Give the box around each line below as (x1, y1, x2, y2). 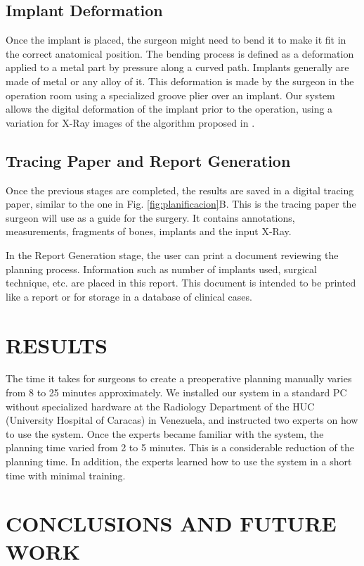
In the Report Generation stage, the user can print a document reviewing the (6, 247, 339, 262)
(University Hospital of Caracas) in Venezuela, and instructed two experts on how (6, 413, 358, 427)
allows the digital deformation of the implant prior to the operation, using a (6, 101, 333, 116)
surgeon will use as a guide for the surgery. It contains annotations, (6, 210, 295, 225)
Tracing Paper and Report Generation (6, 149, 291, 171)
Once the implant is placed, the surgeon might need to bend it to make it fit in (6, 32, 346, 47)
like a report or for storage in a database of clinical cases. (6, 289, 252, 303)
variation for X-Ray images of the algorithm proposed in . (6, 115, 255, 130)
